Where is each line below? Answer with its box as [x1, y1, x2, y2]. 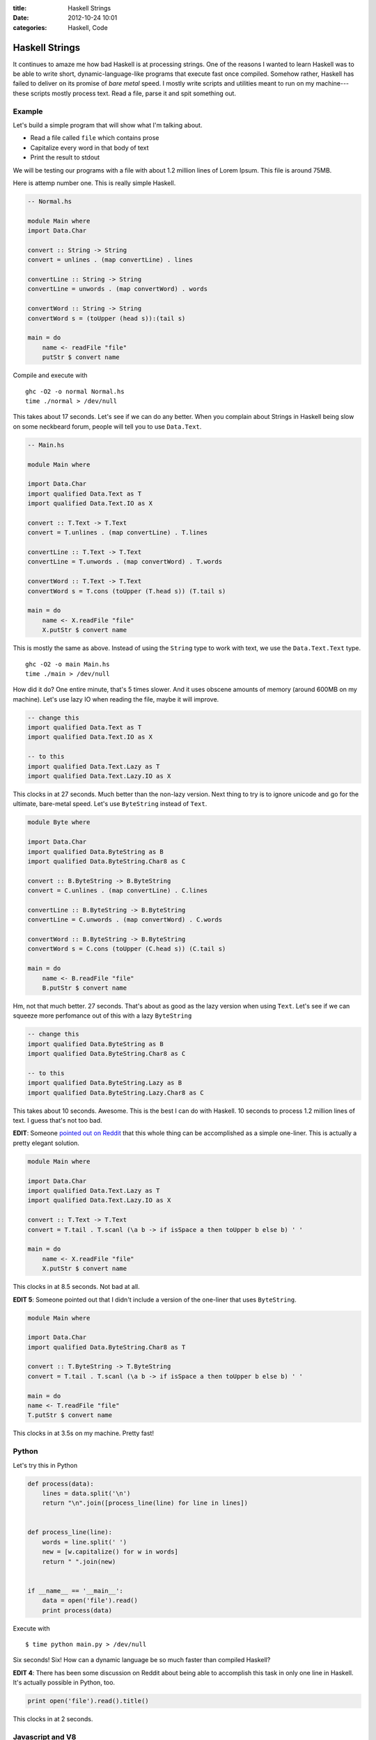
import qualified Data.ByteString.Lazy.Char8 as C [27, 1089, 205, 1096]
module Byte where [27, 818, 91, 826]
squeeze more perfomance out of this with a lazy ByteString [13, 1011, 192, 1020]
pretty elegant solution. [13, 1139, 80, 1147]
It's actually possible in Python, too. [13, 1678, 115, 1687]
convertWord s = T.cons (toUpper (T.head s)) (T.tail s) [27, 587, 226, 595]
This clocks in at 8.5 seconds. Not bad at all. [13, 1283, 140, 1291]
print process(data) [42, 1606, 113, 1614]
